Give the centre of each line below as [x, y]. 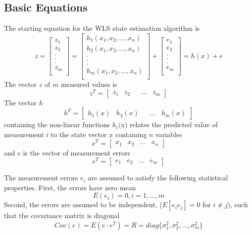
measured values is [89, 84]
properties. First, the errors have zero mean [70, 187]
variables [169, 134]
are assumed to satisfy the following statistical [158, 178]
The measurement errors [41, 178]
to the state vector [79, 134]
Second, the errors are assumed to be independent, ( [83, 204]
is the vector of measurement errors [77, 152]
